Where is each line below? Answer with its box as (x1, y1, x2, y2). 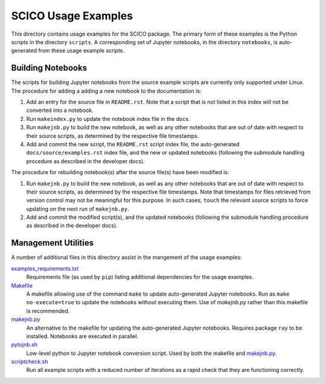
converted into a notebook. (26, 106, 94, 114)
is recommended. (26, 307, 70, 314)
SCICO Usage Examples (11, 9, 133, 22)
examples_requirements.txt (11, 265, 79, 272)
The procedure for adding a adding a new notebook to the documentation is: (11, 87, 202, 94)
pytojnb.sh (11, 341, 38, 348)
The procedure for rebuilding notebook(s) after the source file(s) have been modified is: (11, 169, 229, 176)
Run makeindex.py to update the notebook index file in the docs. (26, 115, 190, 122)
